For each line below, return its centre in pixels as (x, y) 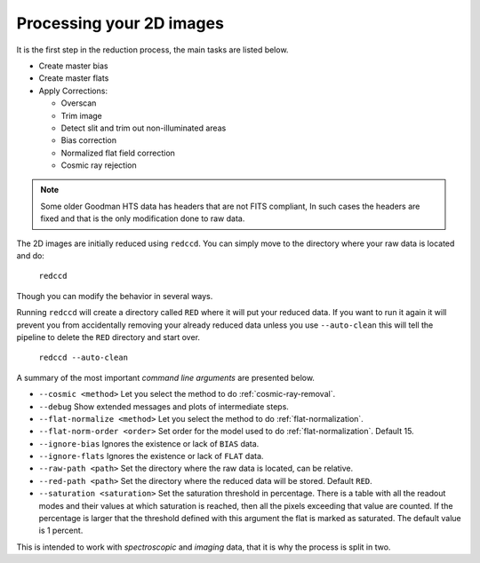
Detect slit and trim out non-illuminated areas (144, 128)
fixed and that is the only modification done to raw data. (143, 218)
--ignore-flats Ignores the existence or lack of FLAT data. (151, 456)
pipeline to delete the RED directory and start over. (108, 337)
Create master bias (73, 66)
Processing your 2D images (120, 23)
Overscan (79, 103)
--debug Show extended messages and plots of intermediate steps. (164, 406)
